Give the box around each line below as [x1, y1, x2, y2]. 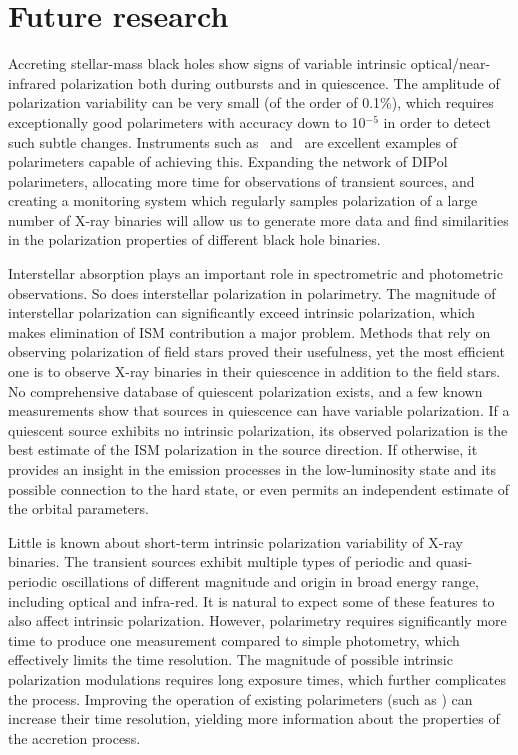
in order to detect [383, 111, 491, 132]
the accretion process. [8, 727, 141, 748]
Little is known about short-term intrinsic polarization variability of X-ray [8, 531, 463, 552]
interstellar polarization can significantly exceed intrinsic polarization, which [8, 302, 476, 323]
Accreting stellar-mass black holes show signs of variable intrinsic [8, 53, 407, 74]
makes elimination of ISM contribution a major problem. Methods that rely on [8, 321, 491, 342]
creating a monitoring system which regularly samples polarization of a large [8, 190, 478, 211]
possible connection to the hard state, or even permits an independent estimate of [8, 478, 509, 499]
